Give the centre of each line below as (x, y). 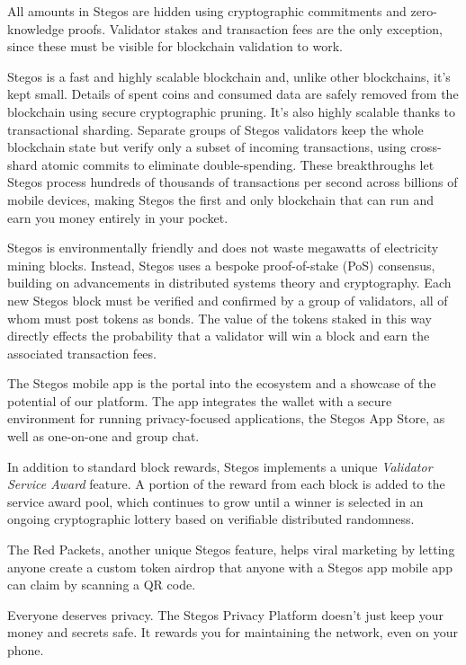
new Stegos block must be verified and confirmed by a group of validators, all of (228, 300)
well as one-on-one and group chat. (103, 436)
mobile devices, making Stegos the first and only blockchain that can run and (220, 199)
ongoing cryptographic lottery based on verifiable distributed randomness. (211, 519)
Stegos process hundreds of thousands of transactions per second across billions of (233, 182)
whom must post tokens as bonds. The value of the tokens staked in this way (220, 318)
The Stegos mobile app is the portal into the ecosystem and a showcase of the (222, 383)
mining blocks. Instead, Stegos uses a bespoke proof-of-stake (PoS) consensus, (221, 265)
